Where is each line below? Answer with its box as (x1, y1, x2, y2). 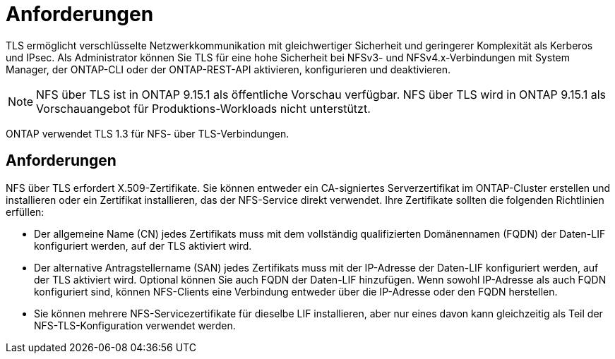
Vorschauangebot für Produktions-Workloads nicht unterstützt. (36, 101, 371, 116)
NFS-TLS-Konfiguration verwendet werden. (34, 319, 236, 331)
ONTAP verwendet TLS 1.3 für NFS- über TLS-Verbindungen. (6, 127, 289, 140)
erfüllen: (6, 205, 44, 218)
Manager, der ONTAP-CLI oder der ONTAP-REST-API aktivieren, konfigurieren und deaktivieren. (6, 63, 451, 75)
